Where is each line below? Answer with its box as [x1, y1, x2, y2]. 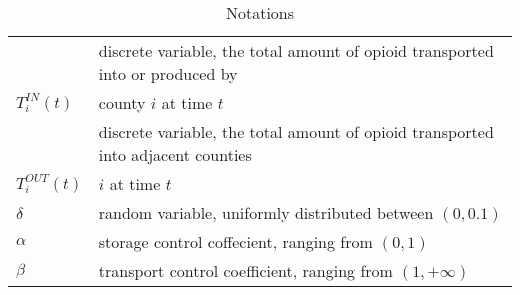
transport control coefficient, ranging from [98, 259, 393, 282]
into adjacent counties [98, 143, 252, 166]
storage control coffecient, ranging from [98, 230, 373, 253]
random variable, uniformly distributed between [98, 201, 434, 224]
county [98, 91, 146, 114]
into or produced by [98, 62, 238, 85]
